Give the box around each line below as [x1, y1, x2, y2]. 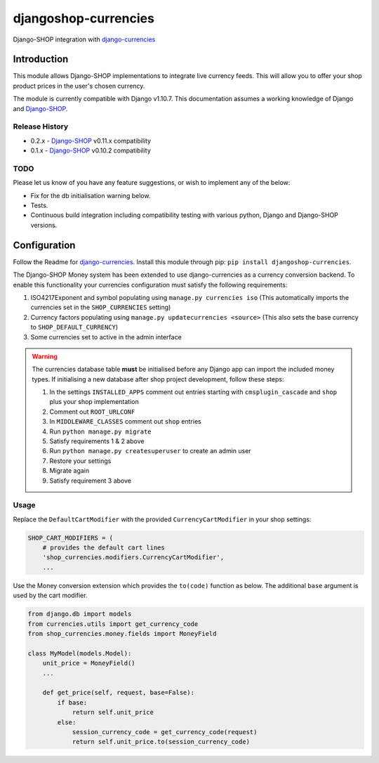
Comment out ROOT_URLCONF [49, 407, 135, 416]
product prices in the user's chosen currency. [13, 81, 145, 90]
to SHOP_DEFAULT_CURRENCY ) [30, 323, 119, 332]
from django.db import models [27, 610, 132, 618]
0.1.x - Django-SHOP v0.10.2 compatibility [30, 146, 151, 155]
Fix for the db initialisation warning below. [30, 191, 151, 200]
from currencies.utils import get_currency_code [27, 620, 199, 628]
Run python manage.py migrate [49, 427, 152, 436]
